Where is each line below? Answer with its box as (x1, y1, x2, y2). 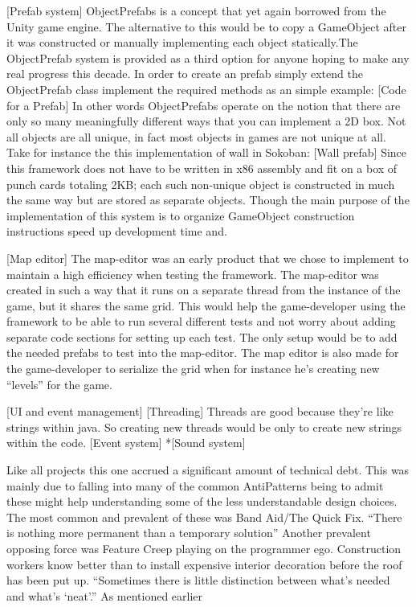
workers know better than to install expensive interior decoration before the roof (6, 556, 402, 572)
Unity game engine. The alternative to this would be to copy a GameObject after (6, 18, 407, 35)
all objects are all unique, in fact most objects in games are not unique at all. (6, 128, 386, 145)
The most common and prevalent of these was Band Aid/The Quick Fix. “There (6, 508, 402, 525)
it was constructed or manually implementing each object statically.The (6, 34, 358, 51)
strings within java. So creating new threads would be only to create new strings (6, 418, 402, 435)
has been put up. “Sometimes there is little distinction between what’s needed (6, 572, 390, 589)
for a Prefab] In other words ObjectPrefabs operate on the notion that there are (6, 96, 401, 113)
